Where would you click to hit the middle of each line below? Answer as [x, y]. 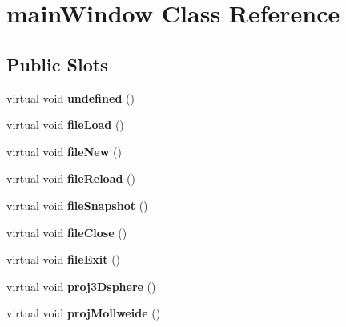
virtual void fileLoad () [65, 125]
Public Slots [57, 64]
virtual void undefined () [70, 97]
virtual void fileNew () [64, 151]
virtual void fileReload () [71, 178]
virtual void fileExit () [64, 259]
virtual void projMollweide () [84, 313]
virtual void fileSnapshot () [77, 205]
